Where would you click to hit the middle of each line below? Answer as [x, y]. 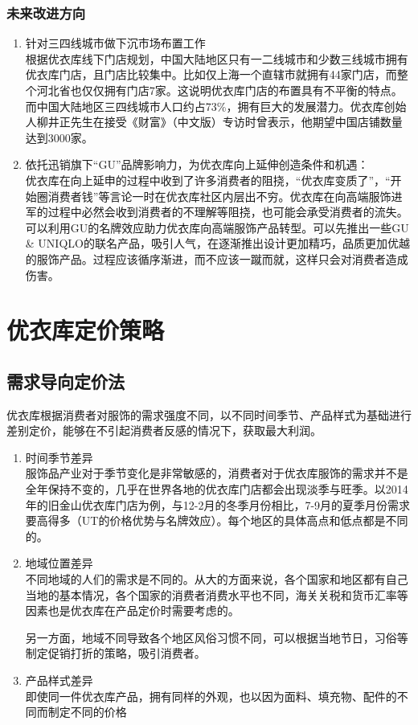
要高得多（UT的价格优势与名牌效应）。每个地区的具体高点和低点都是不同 [217, 520]
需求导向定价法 [66, 381]
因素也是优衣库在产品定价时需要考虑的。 [132, 610]
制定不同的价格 [87, 712]
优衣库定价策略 [86, 330]
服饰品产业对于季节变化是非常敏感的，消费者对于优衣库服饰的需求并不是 [217, 473]
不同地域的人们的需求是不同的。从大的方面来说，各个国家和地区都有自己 [217, 579]
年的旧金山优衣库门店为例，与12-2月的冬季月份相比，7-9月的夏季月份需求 [218, 504]
